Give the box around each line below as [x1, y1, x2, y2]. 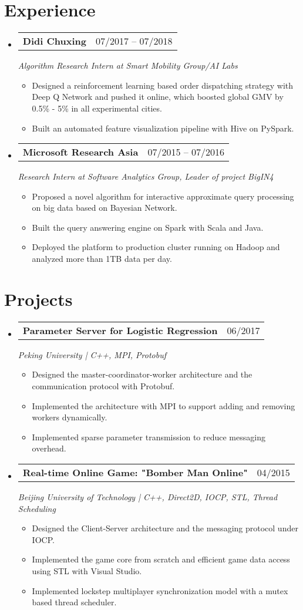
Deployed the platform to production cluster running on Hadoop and [32, 241, 280, 253]
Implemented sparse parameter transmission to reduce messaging [32, 430, 265, 443]
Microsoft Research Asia [22, 145, 139, 159]
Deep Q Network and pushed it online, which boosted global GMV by [32, 90, 284, 103]
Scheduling [18, 502, 56, 514]
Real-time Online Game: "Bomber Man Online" [22, 465, 248, 479]
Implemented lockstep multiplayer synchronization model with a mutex [32, 584, 288, 596]
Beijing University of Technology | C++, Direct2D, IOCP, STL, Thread [18, 490, 278, 503]
